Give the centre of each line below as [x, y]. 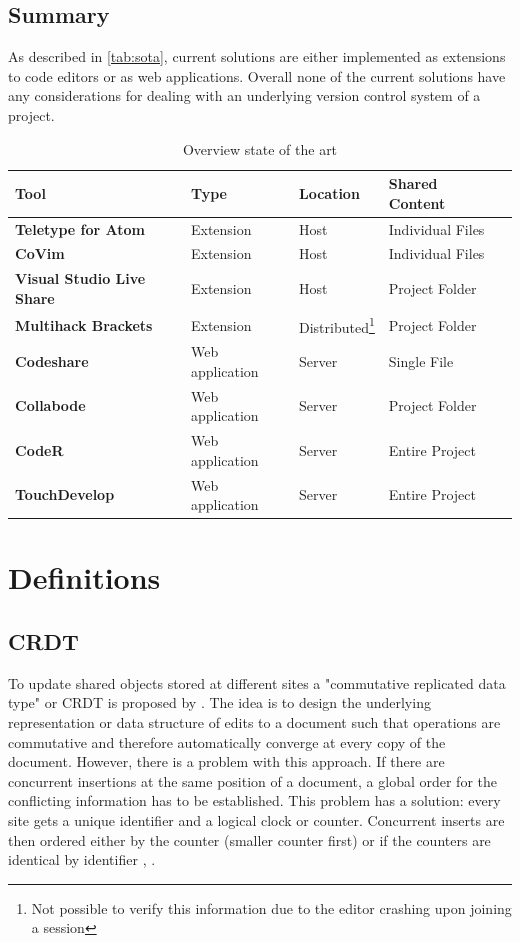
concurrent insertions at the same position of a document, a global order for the [252, 780]
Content [417, 202]
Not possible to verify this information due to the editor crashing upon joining [271, 907]
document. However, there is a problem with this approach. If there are [226, 761]
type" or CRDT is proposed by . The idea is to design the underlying [219, 702]
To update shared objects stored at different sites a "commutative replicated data [257, 682]
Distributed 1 [336, 325]
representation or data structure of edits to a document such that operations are [254, 722]
